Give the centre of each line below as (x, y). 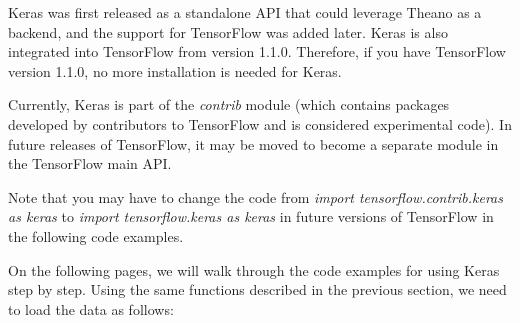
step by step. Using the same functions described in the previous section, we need (257, 289)
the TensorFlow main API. (90, 163)
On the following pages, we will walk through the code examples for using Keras (254, 269)
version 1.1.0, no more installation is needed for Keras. (175, 70)
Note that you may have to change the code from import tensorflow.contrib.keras (255, 196)
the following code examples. (96, 235)
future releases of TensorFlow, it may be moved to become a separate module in (253, 143)
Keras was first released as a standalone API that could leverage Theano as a (245, 12)
